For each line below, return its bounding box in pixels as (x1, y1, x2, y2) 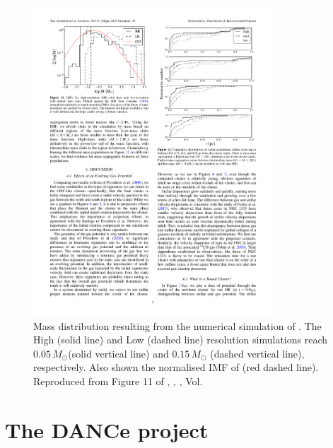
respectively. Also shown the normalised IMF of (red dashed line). (33, 360, 319, 375)
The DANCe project (5, 415, 209, 444)
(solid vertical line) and (68, 346, 169, 360)
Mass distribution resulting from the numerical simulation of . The (33, 318, 322, 333)
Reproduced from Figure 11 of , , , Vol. (33, 374, 203, 389)
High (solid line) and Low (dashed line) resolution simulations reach (33, 332, 328, 347)
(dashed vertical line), (210, 346, 305, 360)
